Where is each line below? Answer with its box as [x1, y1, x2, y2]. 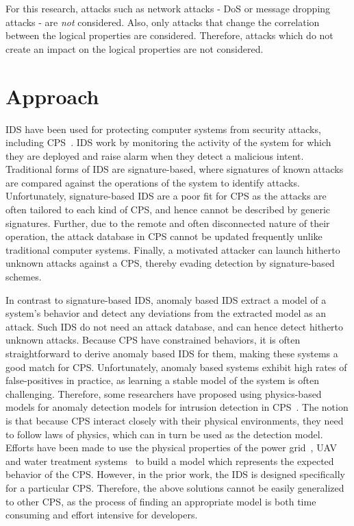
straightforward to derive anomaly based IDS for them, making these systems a [5, 346, 338, 360]
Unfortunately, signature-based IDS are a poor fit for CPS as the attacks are [5, 189, 327, 203]
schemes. [5, 270, 42, 284]
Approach [5, 82, 99, 110]
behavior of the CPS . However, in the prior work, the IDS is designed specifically [5, 467, 345, 481]
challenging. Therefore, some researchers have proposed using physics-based [5, 386, 322, 401]
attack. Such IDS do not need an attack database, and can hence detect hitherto [5, 319, 344, 333]
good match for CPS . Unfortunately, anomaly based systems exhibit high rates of [5, 359, 347, 374]
